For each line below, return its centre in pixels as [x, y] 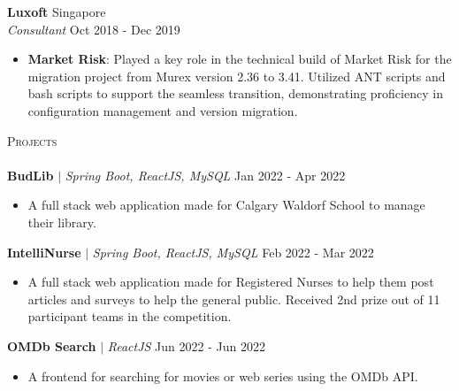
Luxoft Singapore [57, 11]
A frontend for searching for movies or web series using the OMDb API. [223, 376]
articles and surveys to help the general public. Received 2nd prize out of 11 [234, 299]
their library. [62, 222]
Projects [32, 140]
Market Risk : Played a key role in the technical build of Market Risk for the [240, 59]
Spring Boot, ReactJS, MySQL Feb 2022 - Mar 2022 [233, 252]
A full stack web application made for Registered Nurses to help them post [231, 282]
